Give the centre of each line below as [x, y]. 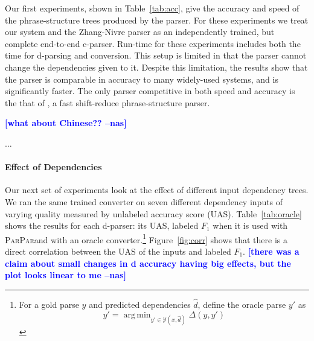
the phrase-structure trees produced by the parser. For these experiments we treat [157, 20]
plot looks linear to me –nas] [66, 275]
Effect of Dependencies [53, 167]
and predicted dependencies [140, 304]
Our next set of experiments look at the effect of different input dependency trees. [157, 190]
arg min [137, 315]
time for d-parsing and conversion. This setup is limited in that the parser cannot [156, 55]
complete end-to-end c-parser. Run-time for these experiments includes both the [153, 43]
